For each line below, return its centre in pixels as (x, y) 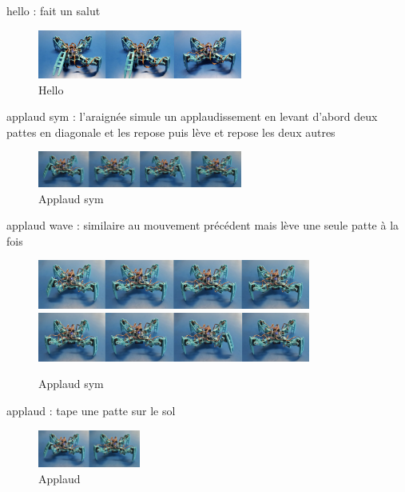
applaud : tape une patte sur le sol (91, 411)
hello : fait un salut (54, 10)
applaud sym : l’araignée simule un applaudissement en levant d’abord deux (192, 116)
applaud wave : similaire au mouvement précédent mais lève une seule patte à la (203, 225)
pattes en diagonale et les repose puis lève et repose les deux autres (171, 132)
